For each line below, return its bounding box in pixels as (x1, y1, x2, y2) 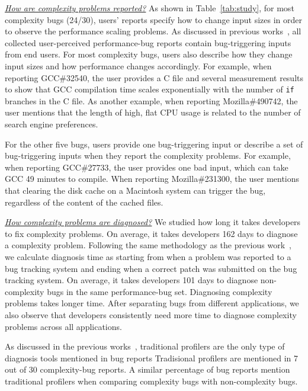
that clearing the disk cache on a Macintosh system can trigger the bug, (5, 184, 266, 196)
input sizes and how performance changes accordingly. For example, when (5, 59, 272, 72)
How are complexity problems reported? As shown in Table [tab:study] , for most (5, 2, 294, 14)
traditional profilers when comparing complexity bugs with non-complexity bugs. (5, 374, 298, 387)
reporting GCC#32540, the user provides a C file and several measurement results (5, 71, 304, 84)
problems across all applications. (5, 320, 122, 332)
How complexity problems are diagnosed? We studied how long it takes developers (5, 216, 301, 228)
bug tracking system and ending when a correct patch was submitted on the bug (5, 262, 297, 274)
